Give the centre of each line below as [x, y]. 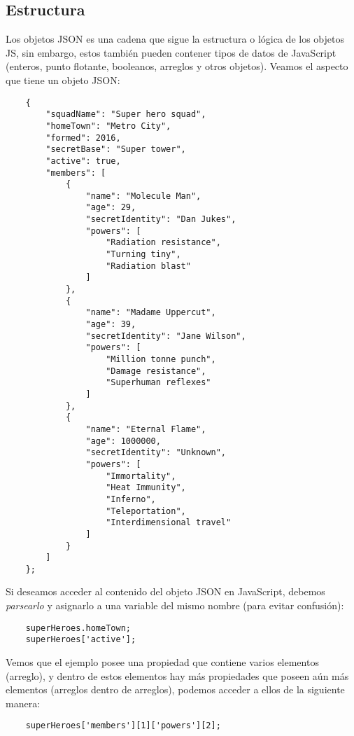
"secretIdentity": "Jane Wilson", [166, 336]
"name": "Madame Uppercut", [151, 313]
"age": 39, [111, 325]
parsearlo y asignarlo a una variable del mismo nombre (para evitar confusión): [175, 605]
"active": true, [83, 161]
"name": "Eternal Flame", [146, 429]
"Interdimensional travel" [169, 523]
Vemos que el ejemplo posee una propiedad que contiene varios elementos [162, 661]
